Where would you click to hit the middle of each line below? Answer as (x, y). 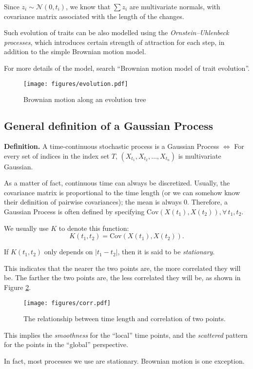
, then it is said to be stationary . (166, 252)
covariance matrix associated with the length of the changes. (94, 16)
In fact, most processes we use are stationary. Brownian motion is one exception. (124, 360)
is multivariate (200, 155)
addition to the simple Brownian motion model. (75, 51)
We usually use (26, 228)
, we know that (88, 6)
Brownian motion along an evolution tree (85, 99)
